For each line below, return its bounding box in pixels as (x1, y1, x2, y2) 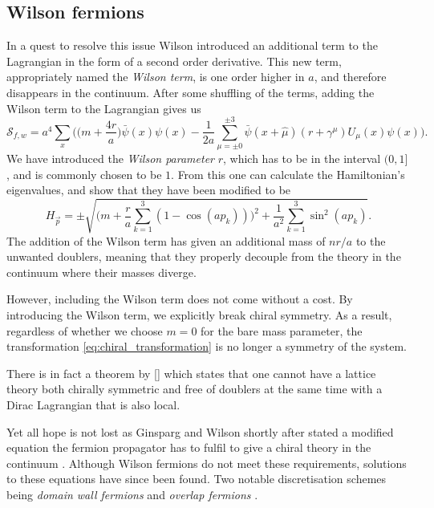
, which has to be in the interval (223, 150, 381, 167)
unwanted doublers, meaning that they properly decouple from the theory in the (6, 248, 401, 265)
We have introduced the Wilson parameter (6, 150, 215, 167)
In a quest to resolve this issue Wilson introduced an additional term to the (6, 37, 378, 54)
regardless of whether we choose (6, 322, 163, 339)
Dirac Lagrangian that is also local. (6, 396, 180, 412)
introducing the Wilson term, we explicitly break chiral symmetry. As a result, (6, 307, 392, 323)
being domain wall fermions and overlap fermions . (6, 486, 258, 502)
